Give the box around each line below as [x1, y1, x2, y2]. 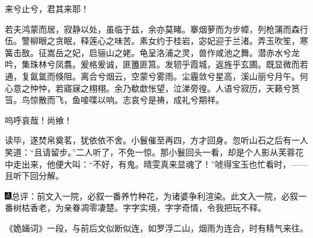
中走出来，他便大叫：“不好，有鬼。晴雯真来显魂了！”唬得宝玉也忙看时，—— [5, 157, 308, 170]
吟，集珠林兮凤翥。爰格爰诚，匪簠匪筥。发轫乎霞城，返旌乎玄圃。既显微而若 [5, 58, 308, 70]
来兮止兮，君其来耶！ [5, 2, 89, 14]
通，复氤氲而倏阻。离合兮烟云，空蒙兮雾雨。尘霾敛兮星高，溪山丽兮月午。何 [5, 69, 308, 82]
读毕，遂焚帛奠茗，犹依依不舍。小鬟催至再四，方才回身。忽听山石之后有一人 [5, 134, 308, 146]
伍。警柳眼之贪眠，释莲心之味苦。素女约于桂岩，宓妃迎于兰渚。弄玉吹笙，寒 [5, 34, 308, 47]
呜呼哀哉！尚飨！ [5, 113, 72, 126]
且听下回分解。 [5, 169, 64, 182]
